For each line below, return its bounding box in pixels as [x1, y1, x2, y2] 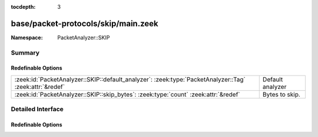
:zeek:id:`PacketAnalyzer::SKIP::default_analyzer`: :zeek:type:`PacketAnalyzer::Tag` [14, 75, 246, 83]
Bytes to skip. [262, 90, 300, 98]
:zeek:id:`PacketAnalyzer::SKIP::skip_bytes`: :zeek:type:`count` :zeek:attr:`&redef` [14, 90, 241, 98]
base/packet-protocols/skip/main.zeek [11, 18, 158, 29]
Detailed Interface [11, 105, 64, 114]
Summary [11, 49, 40, 57]
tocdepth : [11, 4, 36, 10]
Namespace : [11, 34, 44, 41]
